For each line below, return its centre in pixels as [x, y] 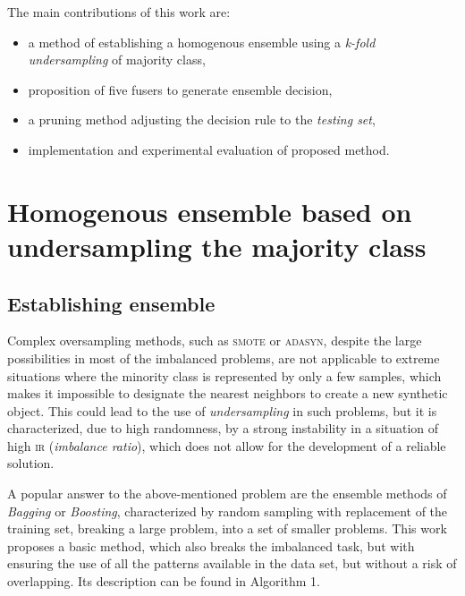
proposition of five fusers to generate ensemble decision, [180, 89]
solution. [31, 463]
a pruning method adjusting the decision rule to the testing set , [202, 119]
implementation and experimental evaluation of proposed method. [209, 149]
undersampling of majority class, [117, 60]
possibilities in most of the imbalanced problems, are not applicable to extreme [224, 358]
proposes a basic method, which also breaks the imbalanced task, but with [211, 545]
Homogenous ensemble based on [210, 211]
